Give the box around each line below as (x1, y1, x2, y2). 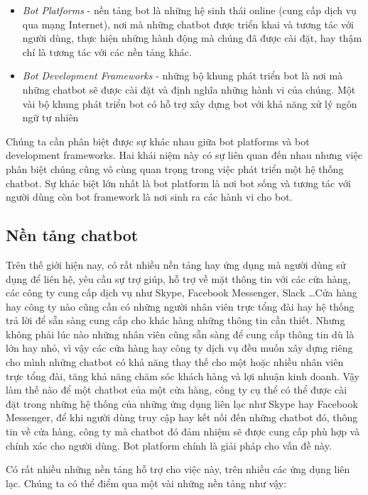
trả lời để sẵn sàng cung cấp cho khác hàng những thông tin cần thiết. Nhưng (6, 313, 345, 328)
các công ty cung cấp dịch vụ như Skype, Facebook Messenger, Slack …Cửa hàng (6, 285, 357, 300)
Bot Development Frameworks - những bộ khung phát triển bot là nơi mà (22, 68, 343, 83)
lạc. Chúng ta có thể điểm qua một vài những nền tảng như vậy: (6, 475, 287, 490)
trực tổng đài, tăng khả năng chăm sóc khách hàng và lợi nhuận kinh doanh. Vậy (6, 368, 359, 383)
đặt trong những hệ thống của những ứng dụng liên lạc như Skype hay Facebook (6, 396, 358, 411)
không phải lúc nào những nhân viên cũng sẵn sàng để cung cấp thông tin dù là (6, 326, 355, 341)
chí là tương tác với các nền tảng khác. (22, 44, 192, 59)
